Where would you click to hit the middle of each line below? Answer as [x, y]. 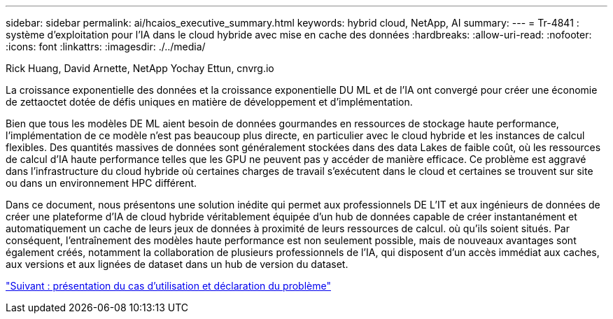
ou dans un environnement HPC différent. [101, 183]
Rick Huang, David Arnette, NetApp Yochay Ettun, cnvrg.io [140, 68]
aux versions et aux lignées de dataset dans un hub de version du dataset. [177, 264]
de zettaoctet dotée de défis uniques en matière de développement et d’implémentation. [209, 102]
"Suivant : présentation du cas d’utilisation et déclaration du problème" [168, 286]
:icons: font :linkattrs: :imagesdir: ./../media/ [106, 47]
